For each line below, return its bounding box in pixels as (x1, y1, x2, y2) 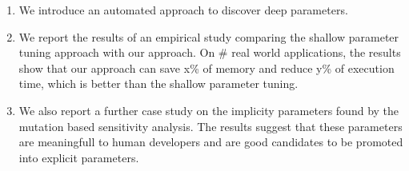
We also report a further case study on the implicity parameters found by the (18, 101, 399, 118)
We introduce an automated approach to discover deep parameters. (18, 2, 348, 18)
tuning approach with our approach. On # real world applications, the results (18, 44, 401, 61)
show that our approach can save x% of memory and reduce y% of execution (18, 59, 395, 76)
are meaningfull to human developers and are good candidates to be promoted (18, 133, 403, 150)
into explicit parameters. (18, 149, 139, 165)
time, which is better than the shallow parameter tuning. (18, 75, 299, 92)
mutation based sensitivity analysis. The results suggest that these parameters (18, 117, 403, 134)
